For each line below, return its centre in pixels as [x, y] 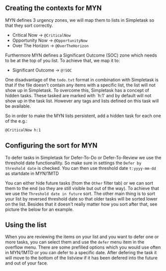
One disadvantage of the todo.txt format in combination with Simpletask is [82, 79]
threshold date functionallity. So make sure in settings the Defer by [73, 163]
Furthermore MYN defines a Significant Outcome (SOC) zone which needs [81, 55]
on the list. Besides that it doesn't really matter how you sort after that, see [81, 204]
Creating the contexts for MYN [54, 8]
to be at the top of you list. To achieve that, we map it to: [62, 60]
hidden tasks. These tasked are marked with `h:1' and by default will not [78, 95]
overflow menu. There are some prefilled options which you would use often [83, 247]
